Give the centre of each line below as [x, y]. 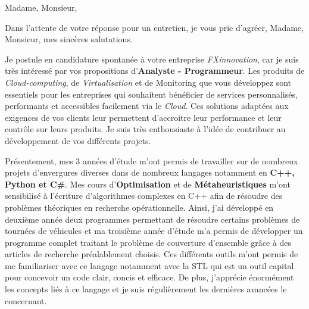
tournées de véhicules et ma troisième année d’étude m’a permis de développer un [154, 231]
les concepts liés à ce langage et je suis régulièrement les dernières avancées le [146, 289]
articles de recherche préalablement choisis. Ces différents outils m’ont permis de [152, 254]
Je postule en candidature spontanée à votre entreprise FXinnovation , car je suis [152, 59]
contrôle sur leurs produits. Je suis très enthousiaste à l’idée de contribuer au [145, 129]
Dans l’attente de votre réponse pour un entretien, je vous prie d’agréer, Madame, [154, 27]
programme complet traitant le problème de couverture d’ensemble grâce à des [148, 242]
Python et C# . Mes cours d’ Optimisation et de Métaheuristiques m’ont [148, 184]
